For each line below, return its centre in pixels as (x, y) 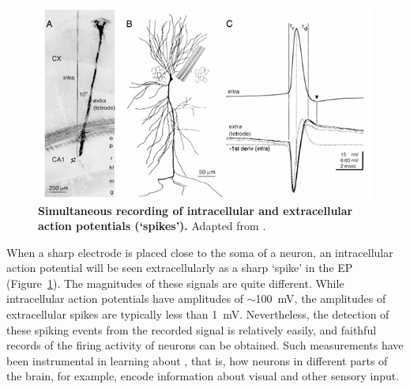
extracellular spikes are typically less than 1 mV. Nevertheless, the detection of (198, 314)
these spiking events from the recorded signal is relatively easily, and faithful (192, 329)
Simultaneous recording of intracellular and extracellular (196, 210)
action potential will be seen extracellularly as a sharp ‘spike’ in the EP (180, 268)
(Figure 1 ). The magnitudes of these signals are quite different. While (175, 283)
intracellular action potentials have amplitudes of (125, 298)
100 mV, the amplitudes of (321, 298)
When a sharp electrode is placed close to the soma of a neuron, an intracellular (200, 252)
